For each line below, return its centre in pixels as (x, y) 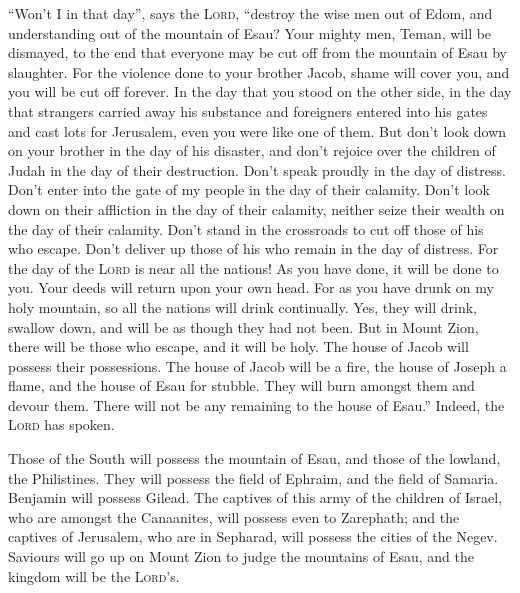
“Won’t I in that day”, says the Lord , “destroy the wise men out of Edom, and (250, 13)
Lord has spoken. (61, 424)
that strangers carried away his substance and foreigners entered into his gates (248, 110)
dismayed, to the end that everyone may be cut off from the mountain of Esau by (257, 52)
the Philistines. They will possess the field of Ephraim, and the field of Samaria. (253, 477)
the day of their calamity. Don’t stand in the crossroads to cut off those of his (246, 228)
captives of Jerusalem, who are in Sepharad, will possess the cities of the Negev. (253, 536)
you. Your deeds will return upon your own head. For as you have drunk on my (251, 287)
